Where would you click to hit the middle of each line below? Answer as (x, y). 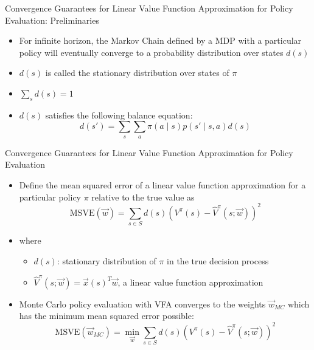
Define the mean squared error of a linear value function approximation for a (162, 184)
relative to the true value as (143, 197)
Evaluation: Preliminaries (52, 20)
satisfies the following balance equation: (119, 115)
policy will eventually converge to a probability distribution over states (151, 52)
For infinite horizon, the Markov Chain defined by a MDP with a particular (160, 40)
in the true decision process (218, 260)
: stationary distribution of (106, 260)
